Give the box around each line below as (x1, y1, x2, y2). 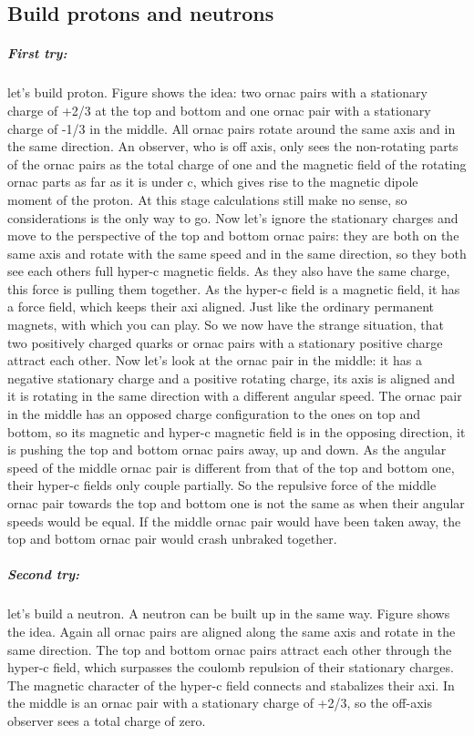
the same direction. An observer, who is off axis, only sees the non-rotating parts (7, 137, 459, 156)
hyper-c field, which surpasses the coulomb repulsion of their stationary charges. (7, 658, 454, 677)
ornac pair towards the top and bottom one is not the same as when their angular (7, 494, 465, 512)
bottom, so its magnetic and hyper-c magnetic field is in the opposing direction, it (7, 422, 466, 441)
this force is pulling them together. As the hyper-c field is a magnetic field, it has (7, 279, 460, 298)
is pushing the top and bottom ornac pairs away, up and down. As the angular (7, 440, 447, 459)
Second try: (7, 565, 80, 584)
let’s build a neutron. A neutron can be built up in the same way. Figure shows (7, 604, 450, 623)
